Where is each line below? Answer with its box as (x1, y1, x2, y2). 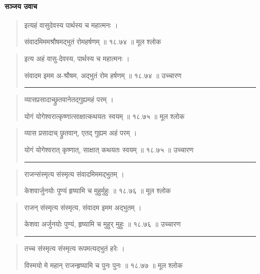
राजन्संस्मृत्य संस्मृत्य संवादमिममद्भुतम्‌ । (24, 168, 124, 179)
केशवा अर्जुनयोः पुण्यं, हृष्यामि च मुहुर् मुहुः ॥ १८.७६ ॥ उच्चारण (24, 219, 181, 229)
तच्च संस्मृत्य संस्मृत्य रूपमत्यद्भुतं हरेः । (24, 243, 125, 253)
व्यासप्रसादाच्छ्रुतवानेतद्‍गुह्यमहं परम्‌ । (24, 94, 114, 105)
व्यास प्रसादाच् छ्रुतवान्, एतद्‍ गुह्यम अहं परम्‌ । (24, 128, 137, 138)
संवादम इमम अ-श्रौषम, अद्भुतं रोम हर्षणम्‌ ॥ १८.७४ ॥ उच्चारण (24, 70, 182, 80)
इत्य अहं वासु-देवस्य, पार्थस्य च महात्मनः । (24, 53, 130, 63)
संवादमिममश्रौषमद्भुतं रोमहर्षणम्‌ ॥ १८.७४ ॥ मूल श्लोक (24, 36, 161, 47)
